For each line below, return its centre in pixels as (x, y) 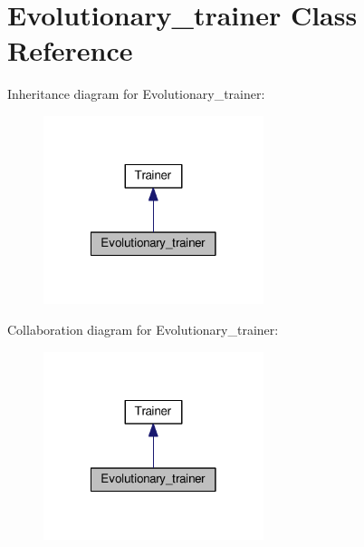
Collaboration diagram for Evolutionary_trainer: (143, 330)
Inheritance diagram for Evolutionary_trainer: (136, 94)
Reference (70, 50)
